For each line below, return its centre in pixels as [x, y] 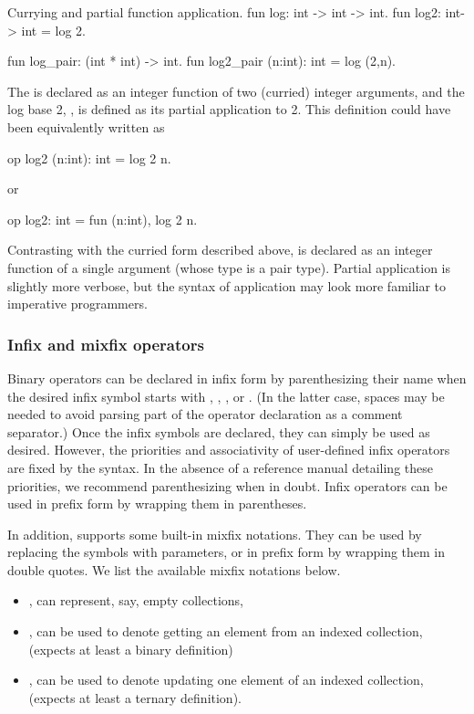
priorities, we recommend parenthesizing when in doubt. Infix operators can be [227, 485]
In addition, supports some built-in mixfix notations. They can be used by [215, 534]
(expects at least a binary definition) [131, 649]
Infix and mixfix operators [106, 344]
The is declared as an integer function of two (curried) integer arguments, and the [236, 91]
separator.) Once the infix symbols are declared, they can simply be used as [219, 431]
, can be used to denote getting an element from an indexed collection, [226, 631]
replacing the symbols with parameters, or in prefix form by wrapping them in [227, 552]
